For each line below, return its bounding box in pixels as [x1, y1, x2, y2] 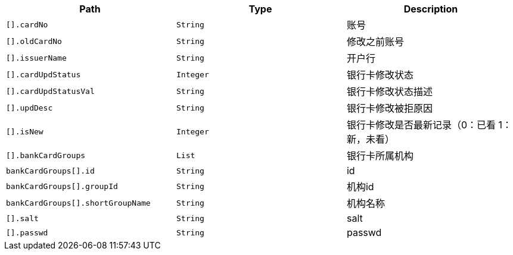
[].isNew [6, 127, 43, 136]
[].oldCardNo [6, 36, 62, 46]
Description [403, 3, 458, 15]
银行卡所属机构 [346, 150, 413, 162]
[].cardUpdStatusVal [6, 86, 95, 96]
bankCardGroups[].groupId [6, 181, 118, 191]
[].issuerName [6, 53, 67, 62]
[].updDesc [6, 103, 53, 112]
